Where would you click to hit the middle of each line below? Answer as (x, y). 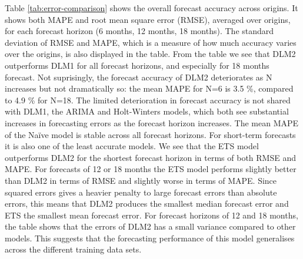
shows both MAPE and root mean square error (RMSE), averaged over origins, (148, 19)
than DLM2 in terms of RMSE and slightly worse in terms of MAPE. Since (141, 180)
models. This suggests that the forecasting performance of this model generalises (150, 238)
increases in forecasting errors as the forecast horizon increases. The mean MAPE (152, 122)
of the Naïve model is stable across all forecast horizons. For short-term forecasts (150, 134)
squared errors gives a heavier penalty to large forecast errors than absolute (141, 192)
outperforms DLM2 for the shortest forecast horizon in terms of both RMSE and (150, 157)
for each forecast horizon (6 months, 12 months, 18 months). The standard (139, 31)
